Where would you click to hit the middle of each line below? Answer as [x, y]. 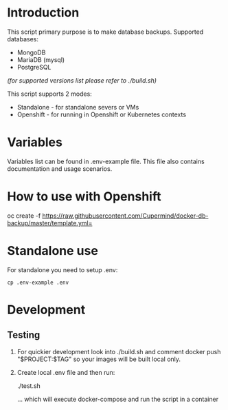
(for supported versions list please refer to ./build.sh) [82, 80]
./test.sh [29, 386]
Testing [24, 335]
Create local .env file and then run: [66, 372]
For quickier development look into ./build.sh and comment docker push [119, 351]
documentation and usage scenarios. [60, 168]
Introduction [43, 13]
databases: [23, 39]
